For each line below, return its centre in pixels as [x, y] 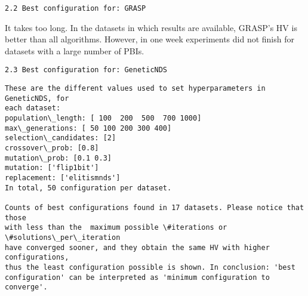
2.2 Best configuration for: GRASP [76, 8]
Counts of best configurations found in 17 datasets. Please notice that [155, 207]
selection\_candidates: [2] [61, 138]
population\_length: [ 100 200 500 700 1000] [103, 118]
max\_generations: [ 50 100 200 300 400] [88, 128]
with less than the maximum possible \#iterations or [116, 228]
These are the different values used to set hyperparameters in [135, 89]
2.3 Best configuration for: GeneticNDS [86, 70]
